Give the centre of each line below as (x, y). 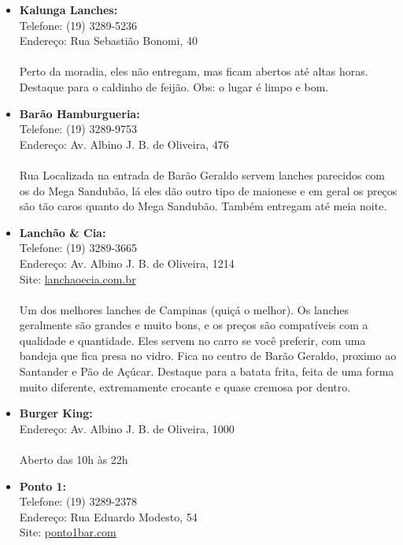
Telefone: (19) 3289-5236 (78, 25)
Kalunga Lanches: (68, 9)
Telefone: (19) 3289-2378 (78, 501)
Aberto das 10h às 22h (74, 460)
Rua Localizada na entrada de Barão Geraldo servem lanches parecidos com (202, 174)
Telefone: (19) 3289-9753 (78, 129)
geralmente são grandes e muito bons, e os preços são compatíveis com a (194, 325)
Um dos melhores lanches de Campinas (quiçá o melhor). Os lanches (184, 309)
